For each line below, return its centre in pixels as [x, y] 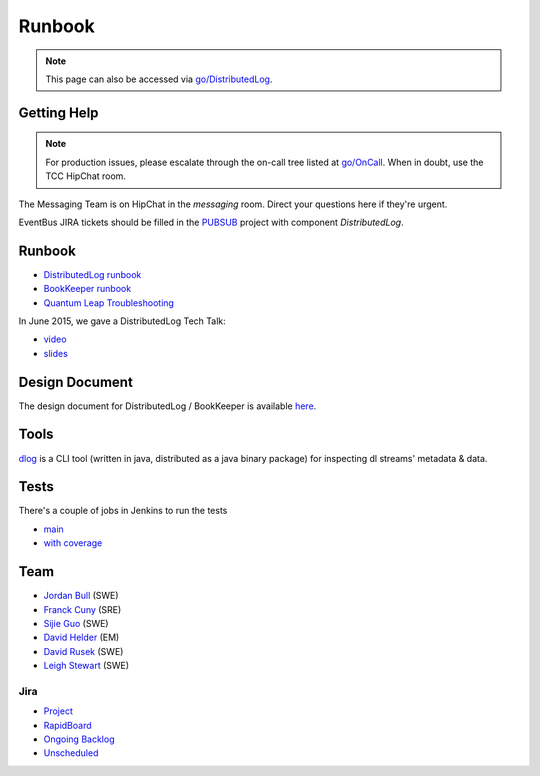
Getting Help [58, 112]
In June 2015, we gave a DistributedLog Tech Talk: [122, 321]
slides [56, 353]
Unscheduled [71, 753]
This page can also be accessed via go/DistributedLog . [159, 79]
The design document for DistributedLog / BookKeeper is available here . [167, 406]
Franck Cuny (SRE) [82, 609]
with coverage [73, 543]
